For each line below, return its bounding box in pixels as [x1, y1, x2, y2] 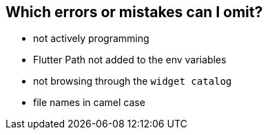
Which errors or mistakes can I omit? [6, 3, 263, 21]
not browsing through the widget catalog [33, 75, 232, 87]
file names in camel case [33, 96, 145, 109]
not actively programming [33, 32, 150, 45]
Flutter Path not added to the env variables [33, 54, 227, 66]
